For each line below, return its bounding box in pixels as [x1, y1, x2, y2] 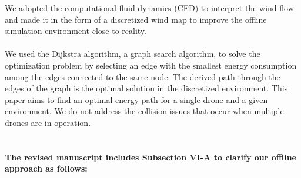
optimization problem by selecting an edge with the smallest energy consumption [5, 59, 297, 71]
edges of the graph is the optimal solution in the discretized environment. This [5, 82, 288, 94]
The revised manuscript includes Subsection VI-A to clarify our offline [5, 150, 296, 163]
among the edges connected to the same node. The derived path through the [5, 70, 280, 83]
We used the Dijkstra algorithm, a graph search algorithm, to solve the [5, 47, 260, 60]
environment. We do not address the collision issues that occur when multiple [5, 105, 284, 117]
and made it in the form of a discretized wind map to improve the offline [5, 13, 267, 25]
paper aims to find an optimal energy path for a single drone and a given [5, 93, 268, 105]
